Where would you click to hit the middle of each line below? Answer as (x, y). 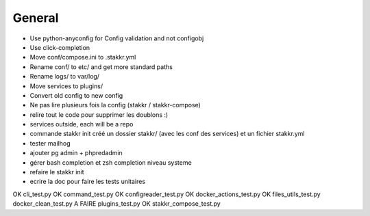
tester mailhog (50, 143)
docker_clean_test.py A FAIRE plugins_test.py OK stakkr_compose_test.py (116, 204)
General (36, 18)
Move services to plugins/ (66, 86)
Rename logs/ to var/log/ (64, 77)
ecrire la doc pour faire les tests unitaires (88, 182)
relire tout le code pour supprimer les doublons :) (99, 114)
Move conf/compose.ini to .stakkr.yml (83, 57)
